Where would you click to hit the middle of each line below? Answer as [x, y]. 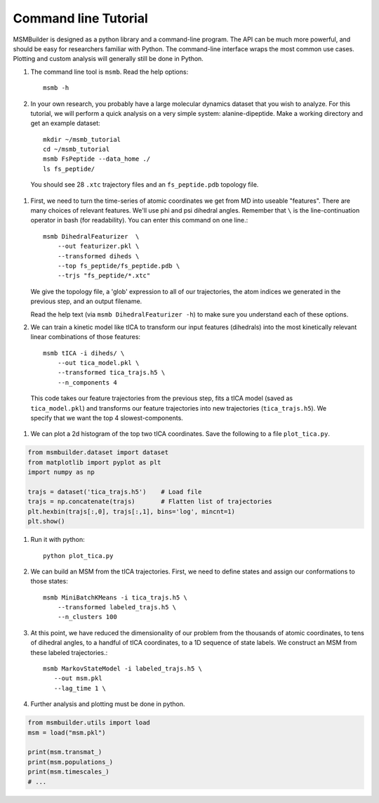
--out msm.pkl [78, 678]
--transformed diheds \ [98, 256]
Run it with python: [58, 540]
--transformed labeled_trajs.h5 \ [117, 608]
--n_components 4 [87, 382]
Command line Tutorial [81, 18]
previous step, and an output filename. [86, 301]
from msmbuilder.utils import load [89, 723]
